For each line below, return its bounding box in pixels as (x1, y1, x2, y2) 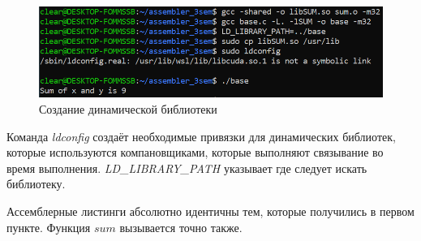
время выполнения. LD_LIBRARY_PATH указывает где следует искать (6, 159, 367, 176)
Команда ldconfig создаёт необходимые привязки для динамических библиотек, (6, 127, 396, 144)
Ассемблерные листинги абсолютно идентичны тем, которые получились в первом (6, 202, 415, 219)
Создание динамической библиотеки (39, 100, 217, 117)
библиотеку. (6, 175, 66, 192)
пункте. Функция (6, 218, 91, 235)
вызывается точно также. (119, 218, 243, 235)
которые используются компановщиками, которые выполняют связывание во (6, 144, 384, 161)
